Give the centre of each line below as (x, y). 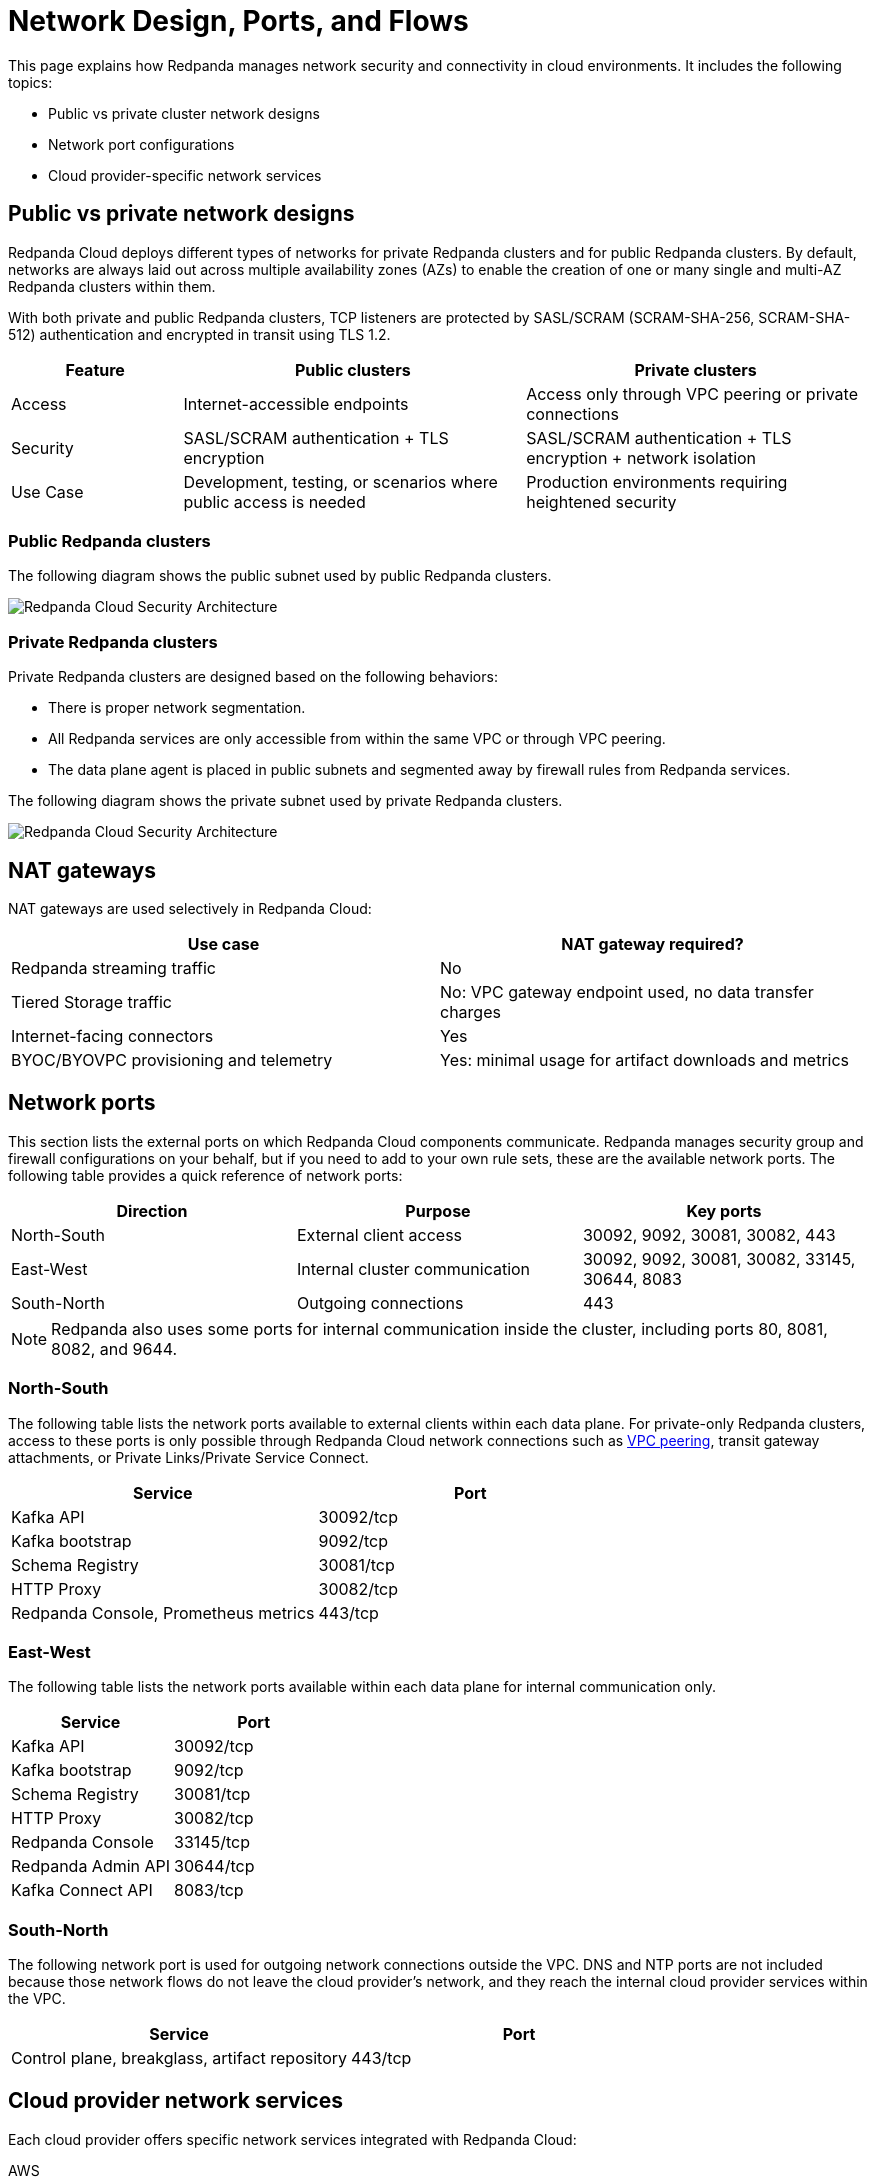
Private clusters (695, 369)
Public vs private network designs (181, 214)
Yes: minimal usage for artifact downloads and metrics (645, 1059)
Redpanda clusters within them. (112, 286)
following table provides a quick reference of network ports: (205, 1175)
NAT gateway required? (652, 943)
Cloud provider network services (175, 2101)
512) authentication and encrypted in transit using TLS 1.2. (199, 334)
